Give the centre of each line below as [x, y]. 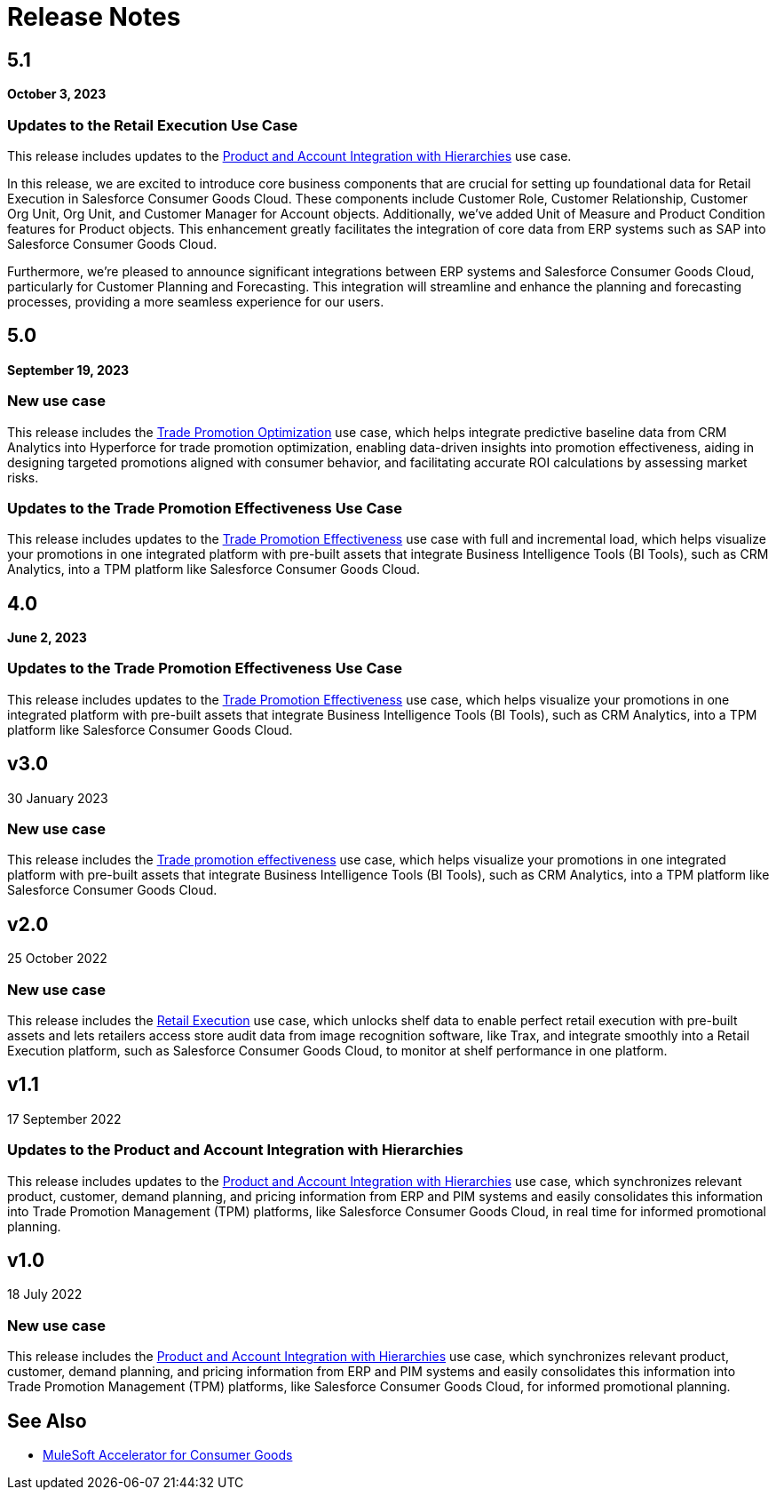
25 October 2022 [57, 959]
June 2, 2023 [47, 638]
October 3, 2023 [57, 94]
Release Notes [94, 17]
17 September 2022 [64, 1119]
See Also [47, 1421]
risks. [23, 477]
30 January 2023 [58, 798]
